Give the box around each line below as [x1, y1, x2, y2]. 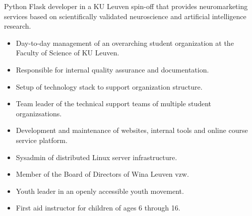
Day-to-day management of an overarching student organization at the [16, 37, 234, 48]
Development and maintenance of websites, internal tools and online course [16, 125, 248, 135]
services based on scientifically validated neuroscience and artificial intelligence [4, 11, 246, 21]
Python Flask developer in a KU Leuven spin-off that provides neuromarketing [4, 1, 248, 11]
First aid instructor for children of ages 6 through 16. [16, 202, 180, 213]
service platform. [16, 134, 68, 145]
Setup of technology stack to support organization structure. [16, 81, 203, 92]
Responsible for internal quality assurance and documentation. [16, 64, 209, 75]
